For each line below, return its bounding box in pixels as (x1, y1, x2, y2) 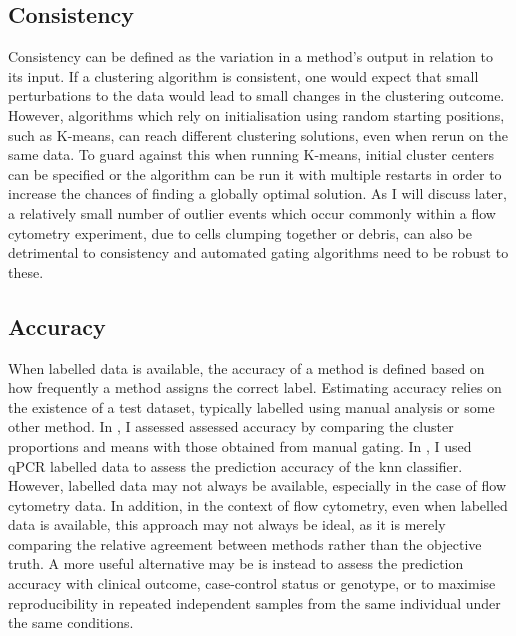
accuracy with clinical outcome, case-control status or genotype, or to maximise (8, 573, 496, 594)
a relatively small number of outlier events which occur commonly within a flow (8, 202, 496, 223)
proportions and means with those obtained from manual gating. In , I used (8, 435, 472, 456)
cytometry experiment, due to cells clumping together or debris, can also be (8, 222, 472, 243)
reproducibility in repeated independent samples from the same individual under (8, 592, 501, 613)
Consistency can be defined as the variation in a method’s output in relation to (8, 46, 493, 67)
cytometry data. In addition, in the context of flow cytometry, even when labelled (8, 494, 508, 515)
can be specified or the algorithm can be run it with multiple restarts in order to (8, 163, 502, 184)
